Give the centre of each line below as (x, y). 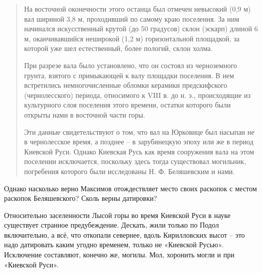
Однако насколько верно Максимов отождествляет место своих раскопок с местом (130, 188)
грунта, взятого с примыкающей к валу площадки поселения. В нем (129, 75)
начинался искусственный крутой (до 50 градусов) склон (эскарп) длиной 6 (141, 29)
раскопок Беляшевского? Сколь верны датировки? (81, 198)
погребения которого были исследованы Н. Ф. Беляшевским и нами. (129, 171)
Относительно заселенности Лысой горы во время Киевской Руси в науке (117, 215)
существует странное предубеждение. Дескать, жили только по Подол (112, 225)
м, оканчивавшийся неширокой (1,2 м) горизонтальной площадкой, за (132, 38)
